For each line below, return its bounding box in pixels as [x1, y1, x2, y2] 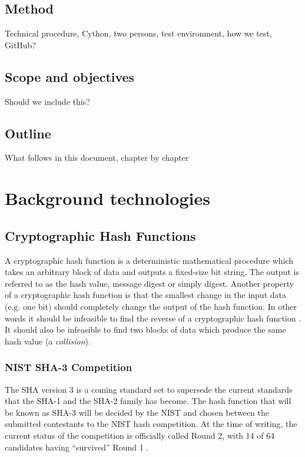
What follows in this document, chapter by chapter [5, 151, 189, 164]
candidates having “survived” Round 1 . [5, 441, 149, 453]
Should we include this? [5, 95, 90, 107]
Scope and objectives [5, 67, 135, 85]
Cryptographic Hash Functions [5, 226, 196, 244]
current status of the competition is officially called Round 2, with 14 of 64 [5, 429, 275, 441]
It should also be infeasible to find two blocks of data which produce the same [5, 323, 286, 336]
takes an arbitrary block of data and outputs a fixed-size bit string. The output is [5, 266, 299, 278]
